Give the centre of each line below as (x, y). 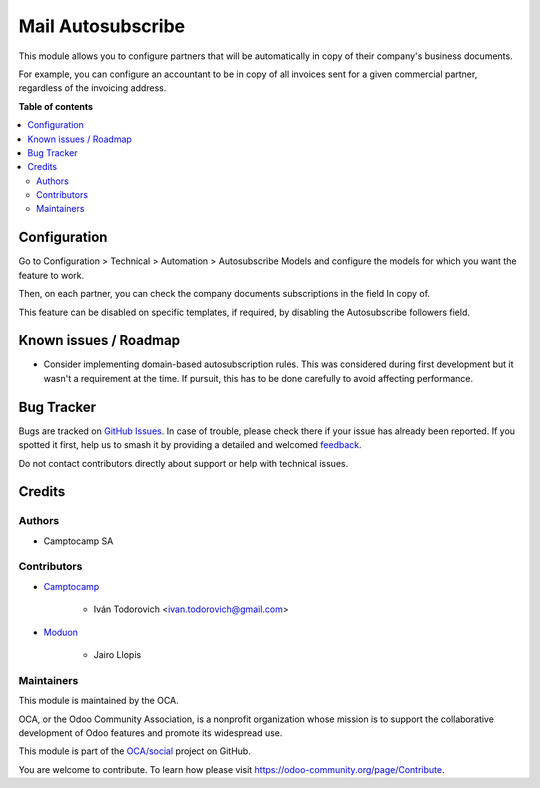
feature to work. (51, 275)
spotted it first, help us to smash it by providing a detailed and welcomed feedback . (190, 445)
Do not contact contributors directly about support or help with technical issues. (183, 463)
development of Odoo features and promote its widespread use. (150, 732)
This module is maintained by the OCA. (98, 701)
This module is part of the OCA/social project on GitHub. (135, 751)
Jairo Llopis (117, 654)
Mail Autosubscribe (101, 26)
